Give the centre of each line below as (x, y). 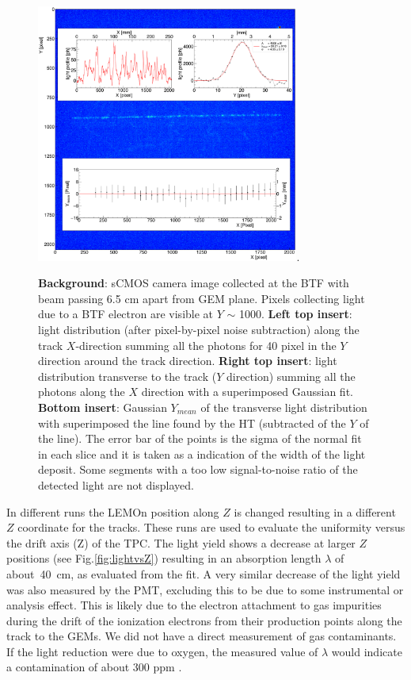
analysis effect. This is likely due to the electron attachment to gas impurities (194, 605)
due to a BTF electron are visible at (126, 314)
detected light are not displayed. (116, 484)
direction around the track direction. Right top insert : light (188, 361)
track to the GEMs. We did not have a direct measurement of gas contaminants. (202, 636)
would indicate (367, 651)
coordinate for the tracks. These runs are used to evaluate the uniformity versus (211, 527)
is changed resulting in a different (315, 511)
